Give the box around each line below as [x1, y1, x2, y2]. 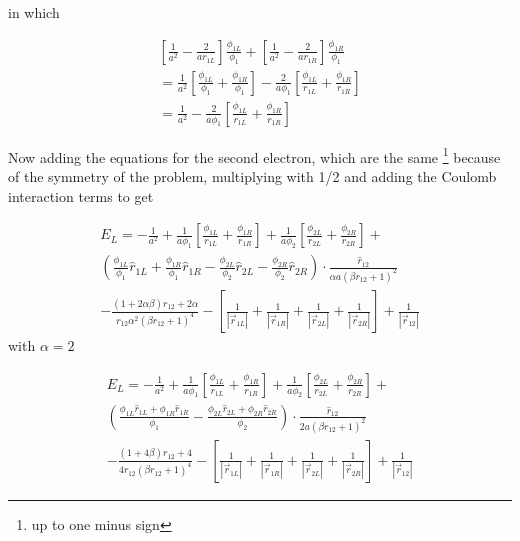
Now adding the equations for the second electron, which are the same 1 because [8, 143, 501, 167]
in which [8, 2, 60, 22]
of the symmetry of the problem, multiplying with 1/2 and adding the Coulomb [8, 165, 497, 186]
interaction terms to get [8, 185, 154, 206]
